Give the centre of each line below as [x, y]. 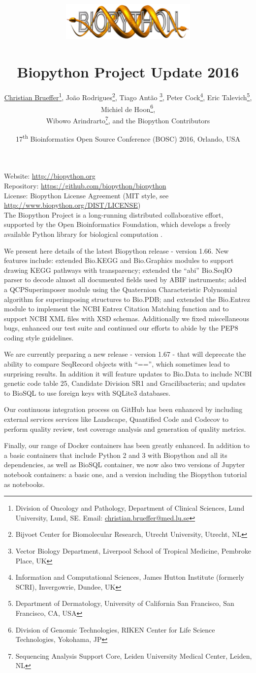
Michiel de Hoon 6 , [128, 108]
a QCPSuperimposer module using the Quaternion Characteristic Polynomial [121, 289]
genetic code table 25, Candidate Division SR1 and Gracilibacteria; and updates [125, 383]
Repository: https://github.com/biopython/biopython [85, 185]
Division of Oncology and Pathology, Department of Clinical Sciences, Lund [130, 508]
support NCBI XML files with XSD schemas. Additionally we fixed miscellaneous [127, 318]
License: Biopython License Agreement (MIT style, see [86, 195]
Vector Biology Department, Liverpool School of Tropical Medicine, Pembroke [133, 550]
